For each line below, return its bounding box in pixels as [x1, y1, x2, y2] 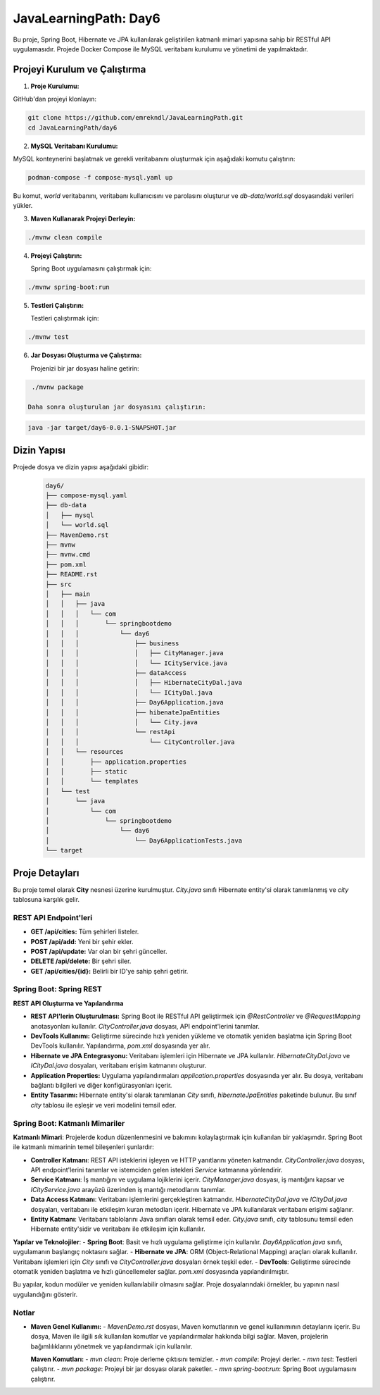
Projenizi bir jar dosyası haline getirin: [30, 364, 140, 373]
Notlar [13, 1308, 35, 1317]
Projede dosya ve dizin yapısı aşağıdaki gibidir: [13, 462, 149, 471]
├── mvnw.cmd [45, 550, 91, 559]
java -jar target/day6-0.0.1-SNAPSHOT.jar [27, 423, 177, 432]
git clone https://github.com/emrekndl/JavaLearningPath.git [27, 113, 243, 122]
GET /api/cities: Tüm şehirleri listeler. [30, 927, 139, 936]
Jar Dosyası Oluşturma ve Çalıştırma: [30, 351, 142, 359]
